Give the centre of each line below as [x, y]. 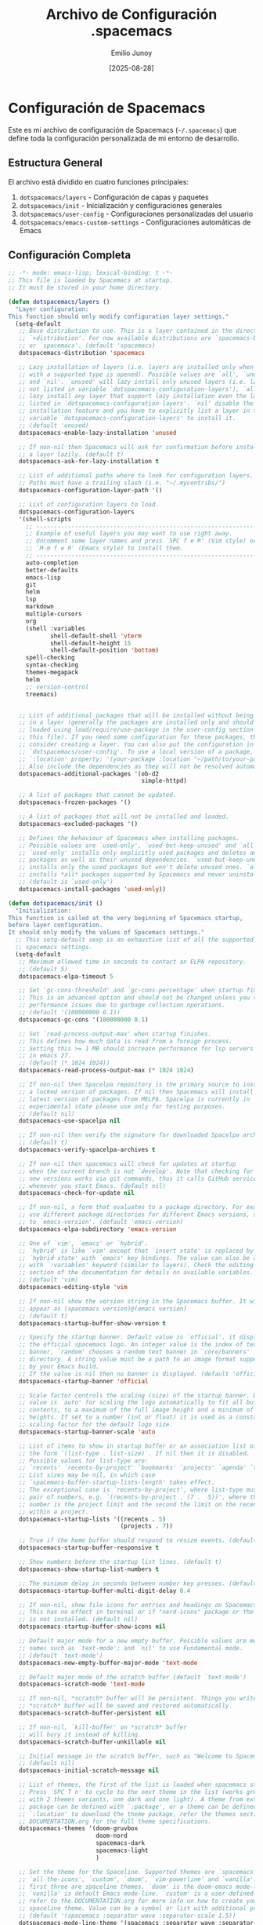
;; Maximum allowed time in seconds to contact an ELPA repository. [132, 962]
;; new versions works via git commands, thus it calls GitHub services [139, 1178]
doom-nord [111, 1836]
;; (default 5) [43, 969]
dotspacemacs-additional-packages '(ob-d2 [88, 774]
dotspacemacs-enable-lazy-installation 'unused [97, 433]
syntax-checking [52, 665]
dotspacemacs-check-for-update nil [76, 1193]
